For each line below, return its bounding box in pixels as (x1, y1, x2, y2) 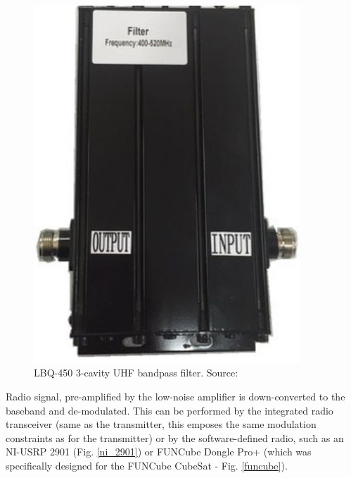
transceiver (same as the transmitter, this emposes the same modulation (6, 417, 317, 431)
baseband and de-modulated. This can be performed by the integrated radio (6, 403, 333, 417)
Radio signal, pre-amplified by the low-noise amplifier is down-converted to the (6, 389, 345, 403)
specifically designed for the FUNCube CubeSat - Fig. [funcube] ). (6, 458, 288, 472)
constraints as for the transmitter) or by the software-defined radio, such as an (6, 430, 344, 445)
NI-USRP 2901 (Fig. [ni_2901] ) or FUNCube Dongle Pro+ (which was (6, 444, 312, 459)
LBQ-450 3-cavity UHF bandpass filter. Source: (34, 365, 238, 380)
